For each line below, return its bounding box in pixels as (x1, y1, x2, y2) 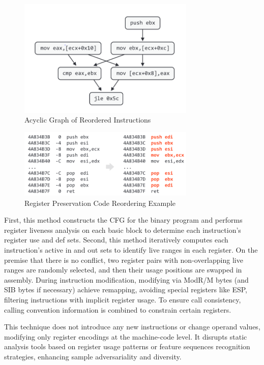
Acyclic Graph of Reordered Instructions (24, 114, 151, 125)
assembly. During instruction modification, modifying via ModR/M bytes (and (4, 274, 249, 285)
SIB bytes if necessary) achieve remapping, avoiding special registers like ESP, (4, 284, 247, 295)
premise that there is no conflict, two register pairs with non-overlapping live (4, 254, 243, 265)
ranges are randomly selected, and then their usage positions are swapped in (4, 264, 242, 275)
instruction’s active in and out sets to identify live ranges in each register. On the (4, 245, 258, 255)
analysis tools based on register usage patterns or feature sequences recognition (4, 341, 250, 352)
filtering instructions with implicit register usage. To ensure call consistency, (4, 294, 241, 305)
